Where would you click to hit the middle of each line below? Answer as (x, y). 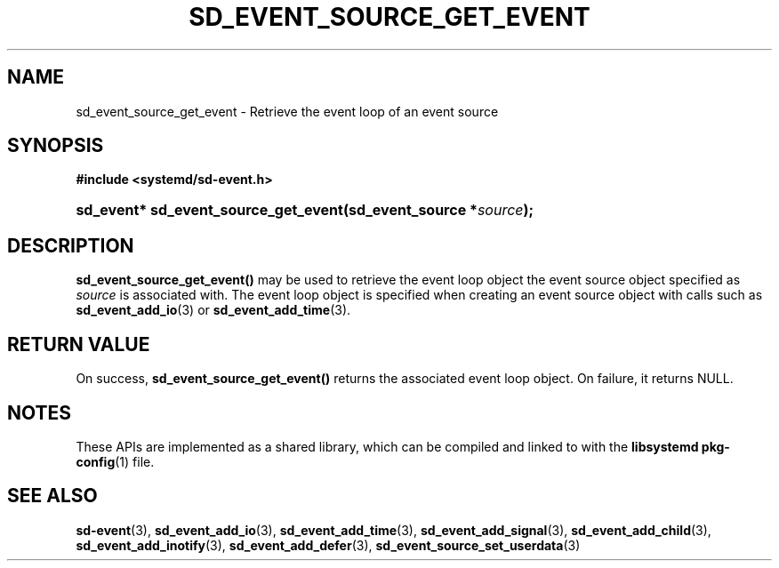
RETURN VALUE (79, 344)
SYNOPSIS (56, 146)
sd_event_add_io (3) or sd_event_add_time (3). (213, 310)
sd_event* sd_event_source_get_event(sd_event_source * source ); (305, 210)
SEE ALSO (52, 496)
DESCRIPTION (71, 245)
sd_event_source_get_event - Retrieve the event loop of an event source (287, 111)
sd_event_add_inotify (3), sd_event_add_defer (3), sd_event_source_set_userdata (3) (328, 545)
